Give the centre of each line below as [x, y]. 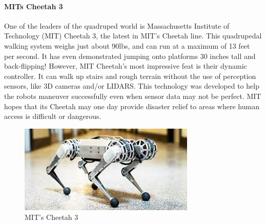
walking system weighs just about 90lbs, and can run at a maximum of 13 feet [127, 45]
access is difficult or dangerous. [53, 116]
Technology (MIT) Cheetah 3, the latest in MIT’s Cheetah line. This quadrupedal [133, 36]
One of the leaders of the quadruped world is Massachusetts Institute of [117, 25]
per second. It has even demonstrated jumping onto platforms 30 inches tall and [130, 56]
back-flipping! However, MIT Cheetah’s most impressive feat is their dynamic [126, 66]
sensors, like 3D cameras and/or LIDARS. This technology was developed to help [132, 86]
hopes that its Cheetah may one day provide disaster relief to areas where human [132, 106]
